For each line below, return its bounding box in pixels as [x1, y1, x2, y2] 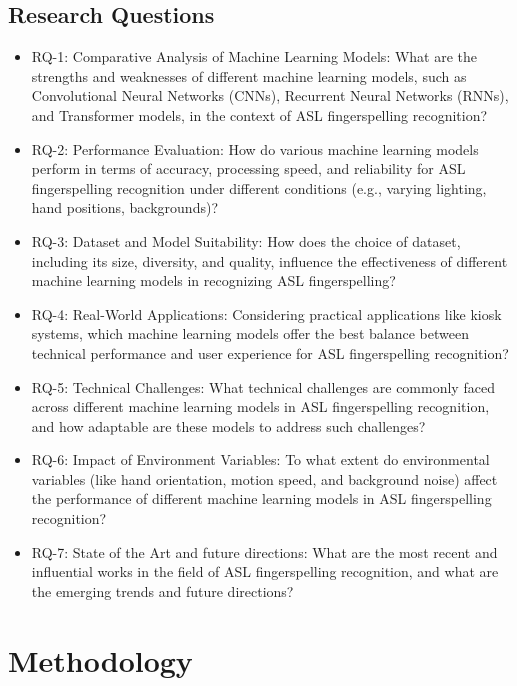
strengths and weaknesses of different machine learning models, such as [31, 65, 467, 86]
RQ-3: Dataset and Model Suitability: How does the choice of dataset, [31, 230, 461, 251]
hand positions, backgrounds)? [31, 197, 218, 218]
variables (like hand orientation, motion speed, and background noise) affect [31, 468, 498, 489]
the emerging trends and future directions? [31, 580, 294, 601]
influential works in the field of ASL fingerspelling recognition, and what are [31, 561, 499, 582]
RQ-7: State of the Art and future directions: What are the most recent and [31, 541, 498, 562]
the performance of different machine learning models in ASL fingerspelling [31, 488, 492, 509]
